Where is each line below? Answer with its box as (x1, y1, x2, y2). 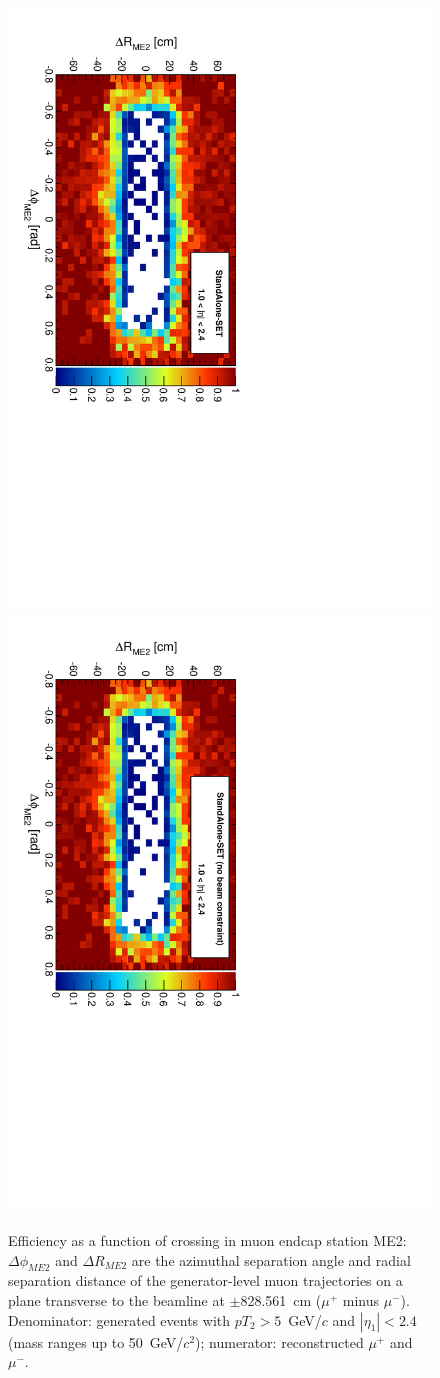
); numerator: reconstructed (195, 1331, 364, 1352)
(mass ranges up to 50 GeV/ (8, 1331, 184, 1352)
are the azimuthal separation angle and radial (131, 1249, 411, 1270)
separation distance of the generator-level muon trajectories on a (8, 1270, 403, 1291)
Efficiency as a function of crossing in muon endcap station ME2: (8, 1230, 407, 1251)
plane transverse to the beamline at (8, 1290, 225, 1311)
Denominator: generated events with (8, 1309, 231, 1330)
